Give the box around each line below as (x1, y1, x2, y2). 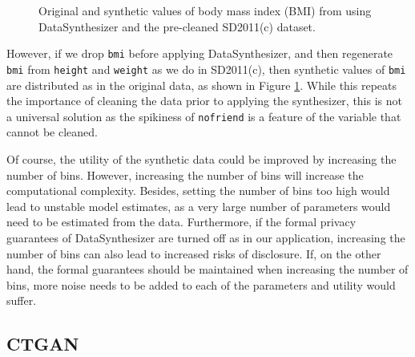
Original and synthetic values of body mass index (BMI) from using (38, 2, 372, 18)
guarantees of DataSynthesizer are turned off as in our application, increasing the (6, 229, 405, 245)
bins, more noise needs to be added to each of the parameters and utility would (6, 276, 396, 293)
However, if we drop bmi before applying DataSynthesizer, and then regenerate (6, 45, 393, 62)
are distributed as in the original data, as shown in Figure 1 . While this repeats (6, 76, 397, 93)
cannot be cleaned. (6, 124, 98, 140)
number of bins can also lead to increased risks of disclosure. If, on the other (6, 245, 381, 262)
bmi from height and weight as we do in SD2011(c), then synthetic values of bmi (6, 60, 406, 77)
